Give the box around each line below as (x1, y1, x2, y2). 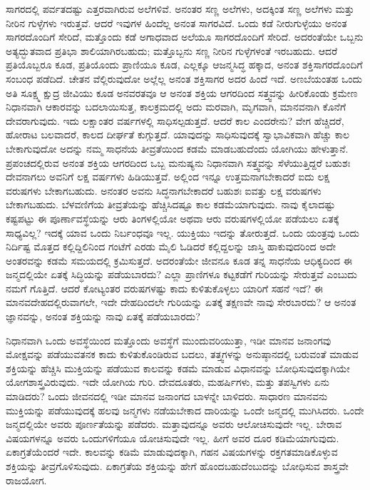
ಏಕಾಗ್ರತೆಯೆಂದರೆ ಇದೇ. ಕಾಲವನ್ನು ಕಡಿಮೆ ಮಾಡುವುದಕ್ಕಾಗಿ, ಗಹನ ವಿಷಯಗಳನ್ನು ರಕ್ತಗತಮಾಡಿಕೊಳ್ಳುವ (6, 444, 338, 459)
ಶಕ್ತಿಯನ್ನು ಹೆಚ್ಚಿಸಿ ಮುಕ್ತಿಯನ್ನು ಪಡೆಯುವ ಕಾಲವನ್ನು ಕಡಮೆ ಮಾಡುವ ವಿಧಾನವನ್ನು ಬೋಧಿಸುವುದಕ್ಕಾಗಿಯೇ (6, 360, 350, 375)
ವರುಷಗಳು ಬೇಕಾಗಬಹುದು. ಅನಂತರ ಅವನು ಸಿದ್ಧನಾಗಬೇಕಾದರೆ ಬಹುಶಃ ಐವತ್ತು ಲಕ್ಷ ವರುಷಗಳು (6, 183, 322, 198)
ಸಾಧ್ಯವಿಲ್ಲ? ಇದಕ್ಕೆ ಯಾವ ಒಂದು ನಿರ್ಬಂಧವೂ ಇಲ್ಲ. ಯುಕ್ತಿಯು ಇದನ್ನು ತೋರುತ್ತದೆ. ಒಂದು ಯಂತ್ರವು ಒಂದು (6, 225, 360, 240)
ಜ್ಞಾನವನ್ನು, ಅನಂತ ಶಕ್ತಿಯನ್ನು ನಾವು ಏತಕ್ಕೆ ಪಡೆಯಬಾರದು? (6, 309, 200, 324)
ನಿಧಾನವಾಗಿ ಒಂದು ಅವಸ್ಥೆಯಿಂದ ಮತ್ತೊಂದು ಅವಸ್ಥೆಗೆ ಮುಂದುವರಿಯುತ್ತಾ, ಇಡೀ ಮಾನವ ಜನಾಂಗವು (6, 332, 332, 347)
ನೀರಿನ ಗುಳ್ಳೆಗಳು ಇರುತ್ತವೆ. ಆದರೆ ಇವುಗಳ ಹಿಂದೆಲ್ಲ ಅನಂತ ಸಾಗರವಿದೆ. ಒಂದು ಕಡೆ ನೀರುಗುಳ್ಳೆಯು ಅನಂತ (6, 15, 347, 30)
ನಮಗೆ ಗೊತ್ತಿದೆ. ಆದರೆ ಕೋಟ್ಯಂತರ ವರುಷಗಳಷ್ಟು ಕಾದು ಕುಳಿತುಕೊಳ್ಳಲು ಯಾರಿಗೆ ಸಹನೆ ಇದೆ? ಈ (6, 280, 323, 295)
